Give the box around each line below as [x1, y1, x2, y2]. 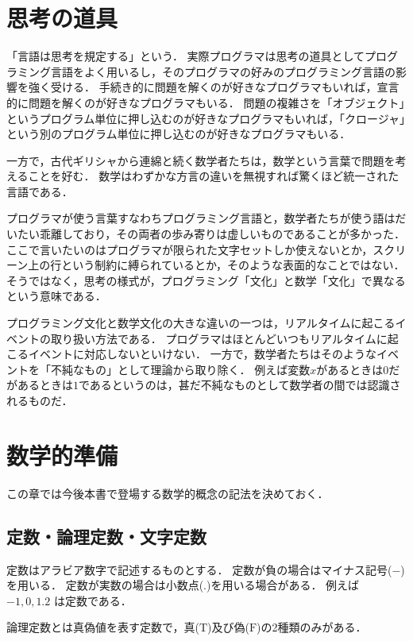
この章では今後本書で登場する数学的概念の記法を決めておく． [6, 485, 329, 501]
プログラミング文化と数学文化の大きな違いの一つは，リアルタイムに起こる [6, 315, 396, 331]
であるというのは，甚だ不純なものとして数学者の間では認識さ [79, 376, 401, 393]
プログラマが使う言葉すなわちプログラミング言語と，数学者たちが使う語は [6, 210, 396, 226]
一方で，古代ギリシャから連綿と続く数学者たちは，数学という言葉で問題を [6, 152, 396, 168]
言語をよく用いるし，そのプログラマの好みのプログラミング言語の [50, 63, 396, 79]
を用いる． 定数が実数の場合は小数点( [6, 577, 204, 593]
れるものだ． [6, 392, 73, 408]
